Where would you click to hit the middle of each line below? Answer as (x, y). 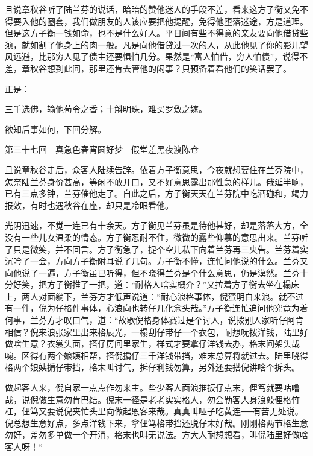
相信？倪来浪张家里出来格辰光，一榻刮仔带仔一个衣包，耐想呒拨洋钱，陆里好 (156, 331)
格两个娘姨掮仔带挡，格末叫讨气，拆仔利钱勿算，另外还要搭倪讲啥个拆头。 (152, 367)
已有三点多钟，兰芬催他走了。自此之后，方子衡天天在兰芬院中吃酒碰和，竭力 (156, 193)
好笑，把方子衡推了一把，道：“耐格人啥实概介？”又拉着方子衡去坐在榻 (152, 284)
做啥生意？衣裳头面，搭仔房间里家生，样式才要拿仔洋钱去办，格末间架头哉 (152, 344)
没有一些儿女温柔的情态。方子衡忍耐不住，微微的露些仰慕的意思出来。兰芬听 (156, 237)
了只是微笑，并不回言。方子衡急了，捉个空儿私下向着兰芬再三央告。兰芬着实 (156, 249)
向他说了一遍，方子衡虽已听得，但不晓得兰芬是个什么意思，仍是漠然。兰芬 (152, 272)
